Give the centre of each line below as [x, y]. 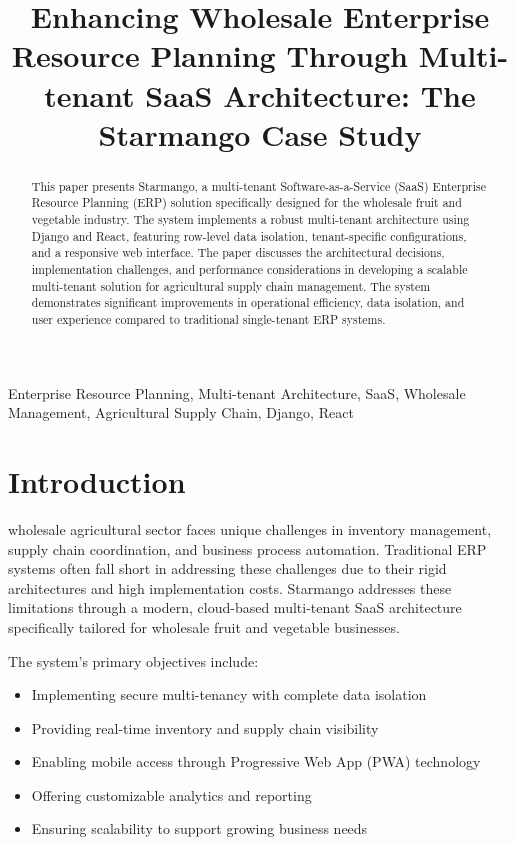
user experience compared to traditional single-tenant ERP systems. [208, 318]
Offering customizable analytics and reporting [171, 794]
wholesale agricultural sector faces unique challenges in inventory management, [250, 528]
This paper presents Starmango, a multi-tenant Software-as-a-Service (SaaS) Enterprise [259, 185]
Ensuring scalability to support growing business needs [199, 828]
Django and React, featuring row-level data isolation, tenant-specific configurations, [249, 235]
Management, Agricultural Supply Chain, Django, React [181, 412]
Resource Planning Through [209, 55]
